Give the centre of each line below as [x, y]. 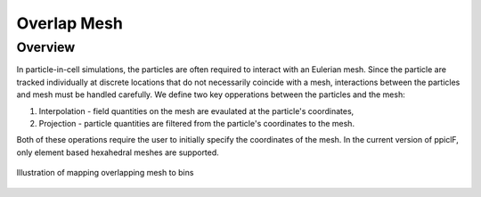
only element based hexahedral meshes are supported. [118, 152]
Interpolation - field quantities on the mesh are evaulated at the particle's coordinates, [196, 111]
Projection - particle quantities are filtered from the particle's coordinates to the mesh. [197, 123]
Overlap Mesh [70, 23]
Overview [46, 47]
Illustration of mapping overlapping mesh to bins [105, 173]
